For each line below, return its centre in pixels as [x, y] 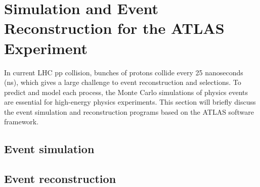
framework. [21, 122]
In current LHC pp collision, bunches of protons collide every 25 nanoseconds [124, 72]
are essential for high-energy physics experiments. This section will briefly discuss [130, 102]
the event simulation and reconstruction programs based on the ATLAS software [129, 111]
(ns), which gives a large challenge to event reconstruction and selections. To [123, 82]
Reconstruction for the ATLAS [114, 28]
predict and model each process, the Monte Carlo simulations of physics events [126, 92]
